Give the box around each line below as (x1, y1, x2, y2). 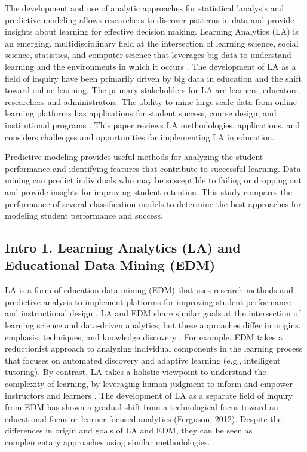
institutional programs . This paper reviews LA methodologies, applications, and (5, 118, 300, 131)
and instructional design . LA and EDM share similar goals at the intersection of (5, 307, 300, 319)
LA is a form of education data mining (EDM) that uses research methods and (5, 284, 293, 296)
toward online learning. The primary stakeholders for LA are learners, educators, (5, 84, 300, 96)
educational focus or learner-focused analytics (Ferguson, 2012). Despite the (5, 412, 282, 425)
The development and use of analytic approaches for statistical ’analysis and (5, 2, 284, 14)
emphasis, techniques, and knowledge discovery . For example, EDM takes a (5, 330, 283, 343)
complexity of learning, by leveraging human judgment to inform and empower (5, 377, 293, 390)
